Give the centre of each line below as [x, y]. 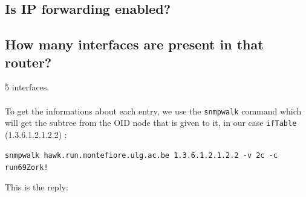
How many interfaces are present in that [134, 44]
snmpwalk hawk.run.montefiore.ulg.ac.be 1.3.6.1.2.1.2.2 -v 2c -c [142, 156]
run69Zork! [27, 168]
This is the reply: [37, 186]
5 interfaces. [27, 87]
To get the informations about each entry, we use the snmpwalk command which [153, 111]
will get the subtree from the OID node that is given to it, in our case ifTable [151, 123]
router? [28, 62]
